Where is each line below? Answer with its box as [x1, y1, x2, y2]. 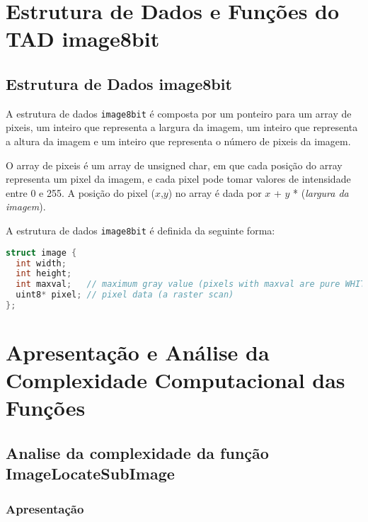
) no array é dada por [168, 185, 262, 200]
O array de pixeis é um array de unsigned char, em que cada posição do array [6, 157, 343, 172]
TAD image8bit [6, 24, 160, 53]
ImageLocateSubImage [6, 463, 175, 484]
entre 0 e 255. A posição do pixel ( [6, 185, 155, 200]
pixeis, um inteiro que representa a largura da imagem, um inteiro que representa [6, 120, 358, 135]
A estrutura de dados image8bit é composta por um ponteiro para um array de [6, 106, 352, 120]
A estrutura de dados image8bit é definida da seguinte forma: [6, 222, 275, 237]
